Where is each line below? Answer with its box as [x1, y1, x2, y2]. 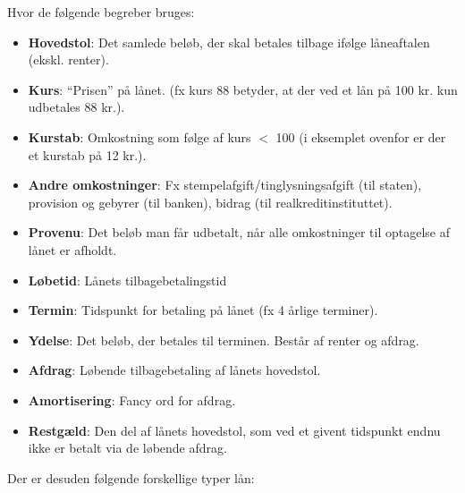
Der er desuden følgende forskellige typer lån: [7, 468, 255, 487]
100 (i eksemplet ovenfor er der [275, 127, 446, 146]
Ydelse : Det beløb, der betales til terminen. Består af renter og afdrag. [28, 330, 419, 349]
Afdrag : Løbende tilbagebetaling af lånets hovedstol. [28, 361, 321, 379]
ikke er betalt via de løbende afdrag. [28, 438, 227, 457]
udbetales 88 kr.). [28, 98, 125, 116]
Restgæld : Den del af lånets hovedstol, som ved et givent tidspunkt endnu [28, 421, 441, 439]
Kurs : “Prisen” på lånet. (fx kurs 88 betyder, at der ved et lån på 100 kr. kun [28, 80, 458, 98]
